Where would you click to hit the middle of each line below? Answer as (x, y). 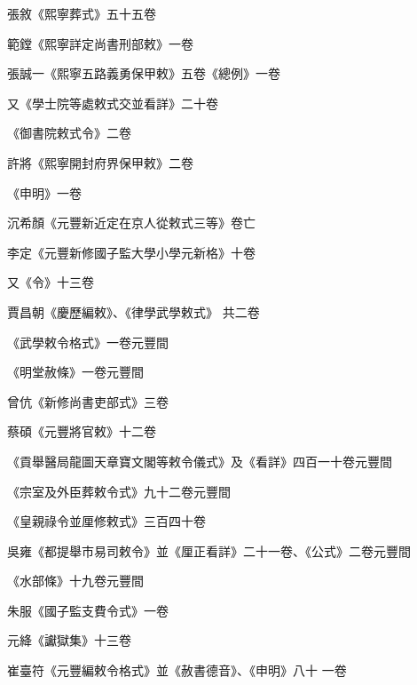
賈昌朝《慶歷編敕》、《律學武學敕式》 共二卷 (134, 311)
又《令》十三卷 (51, 282)
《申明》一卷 (44, 192)
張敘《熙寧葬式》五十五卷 (82, 13)
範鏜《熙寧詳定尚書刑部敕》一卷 (100, 43)
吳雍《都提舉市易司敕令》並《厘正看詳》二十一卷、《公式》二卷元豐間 (209, 550)
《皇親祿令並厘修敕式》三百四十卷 (106, 521)
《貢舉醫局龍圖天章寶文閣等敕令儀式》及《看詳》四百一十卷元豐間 (200, 461)
